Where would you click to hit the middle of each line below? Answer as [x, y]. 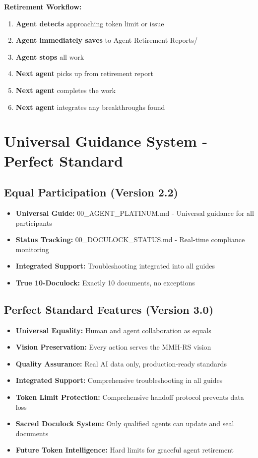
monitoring [32, 249]
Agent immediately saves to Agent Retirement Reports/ [106, 40]
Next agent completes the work [65, 90]
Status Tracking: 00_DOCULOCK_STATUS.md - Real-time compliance [130, 239]
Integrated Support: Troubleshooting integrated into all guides [115, 266]
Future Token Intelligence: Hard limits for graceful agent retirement [125, 450]
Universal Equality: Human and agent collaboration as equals [113, 330]
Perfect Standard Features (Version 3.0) [109, 309]
